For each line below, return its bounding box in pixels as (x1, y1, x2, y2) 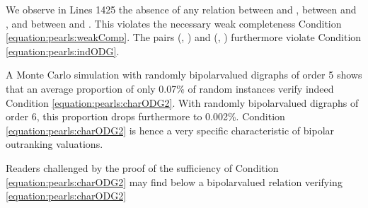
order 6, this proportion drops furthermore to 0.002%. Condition (6, 109, 285, 124)
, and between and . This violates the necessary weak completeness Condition (6, 16, 342, 30)
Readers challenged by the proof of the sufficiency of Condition (6, 160, 279, 175)
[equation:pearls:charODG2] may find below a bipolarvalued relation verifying (6, 174, 343, 189)
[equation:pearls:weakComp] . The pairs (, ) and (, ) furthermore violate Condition (6, 30, 362, 45)
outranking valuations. (6, 137, 103, 151)
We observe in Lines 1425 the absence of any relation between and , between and (6, 2, 357, 16)
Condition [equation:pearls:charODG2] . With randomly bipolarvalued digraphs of (6, 95, 359, 110)
